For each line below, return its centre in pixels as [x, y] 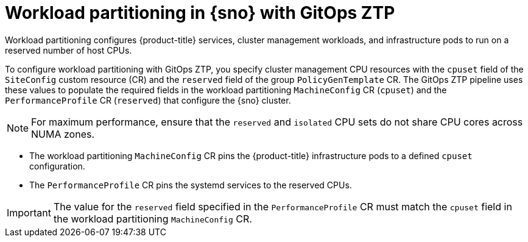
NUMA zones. [63, 134]
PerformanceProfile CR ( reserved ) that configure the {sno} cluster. [148, 100]
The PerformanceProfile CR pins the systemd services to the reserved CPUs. [191, 185]
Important [29, 212]
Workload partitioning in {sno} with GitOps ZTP [200, 13]
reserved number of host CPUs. [69, 50]
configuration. [57, 166]
